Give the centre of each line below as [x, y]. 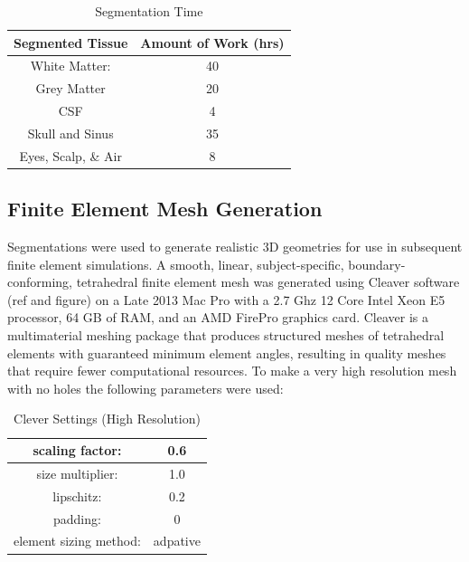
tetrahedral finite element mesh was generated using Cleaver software [268, 282]
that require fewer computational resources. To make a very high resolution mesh [232, 371]
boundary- [377, 264]
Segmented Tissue [71, 42]
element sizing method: [77, 541]
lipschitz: [77, 495]
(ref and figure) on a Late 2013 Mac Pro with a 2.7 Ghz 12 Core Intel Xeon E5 [226, 299]
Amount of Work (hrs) [212, 42]
